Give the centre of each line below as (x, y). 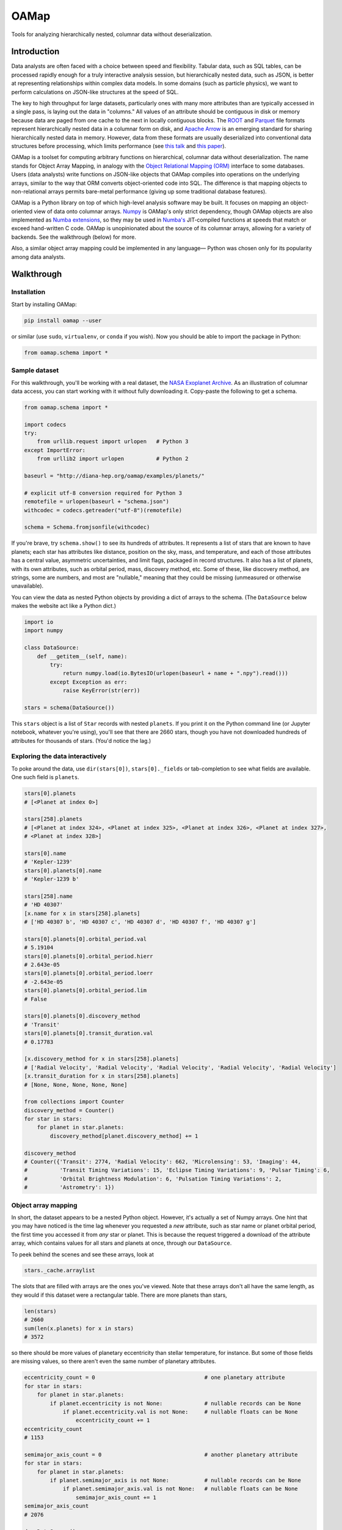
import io (39, 622)
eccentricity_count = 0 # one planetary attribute (155, 1378)
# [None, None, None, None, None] (76, 1084)
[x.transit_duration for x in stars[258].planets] (102, 1076)
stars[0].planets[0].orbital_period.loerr (89, 973)
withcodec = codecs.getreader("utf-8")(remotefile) (103, 510)
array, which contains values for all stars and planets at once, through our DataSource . (122, 1243)
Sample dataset (35, 370)
